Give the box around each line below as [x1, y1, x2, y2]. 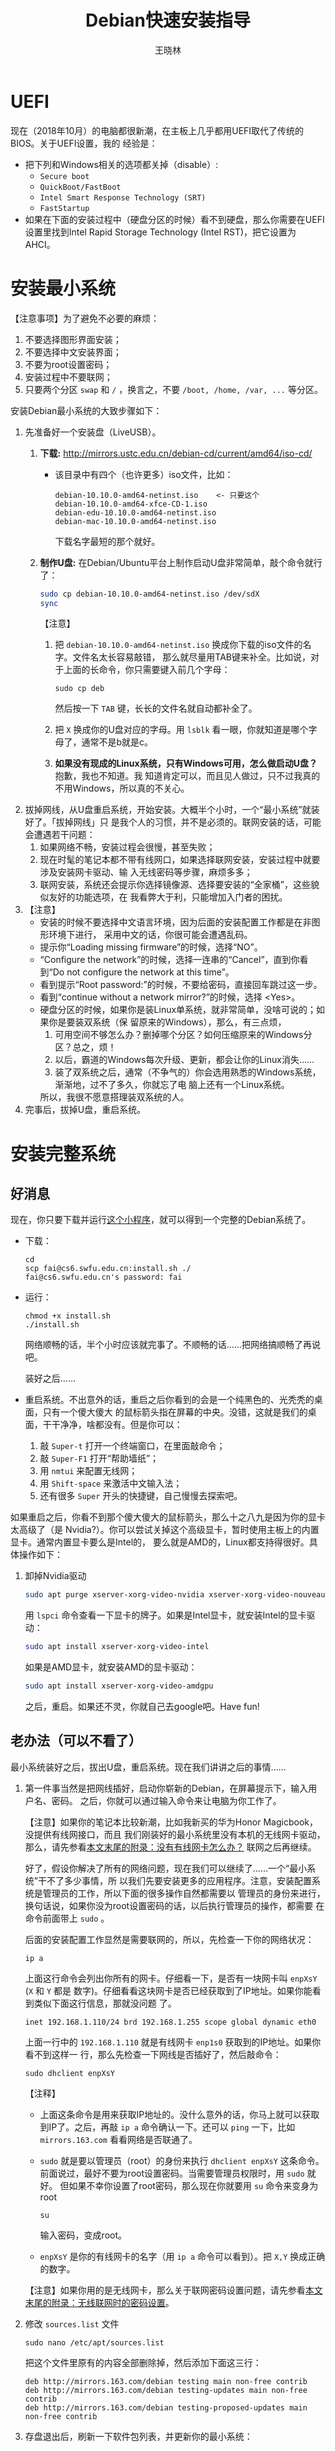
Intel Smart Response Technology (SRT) [39, 192, 207, 203]
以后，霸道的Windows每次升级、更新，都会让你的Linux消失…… [54, 1054, 315, 1066]
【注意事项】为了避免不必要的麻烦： [10, 312, 160, 324]
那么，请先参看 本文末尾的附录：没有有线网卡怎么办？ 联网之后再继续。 [24, 1841, 317, 1853]
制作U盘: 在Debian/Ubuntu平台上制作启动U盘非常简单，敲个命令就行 [39, 556, 323, 568]
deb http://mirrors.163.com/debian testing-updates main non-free [24, 2385, 308, 2395]
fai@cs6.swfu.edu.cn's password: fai [24, 1272, 183, 1283]
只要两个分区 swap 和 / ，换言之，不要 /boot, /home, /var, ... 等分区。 [24, 383, 323, 395]
